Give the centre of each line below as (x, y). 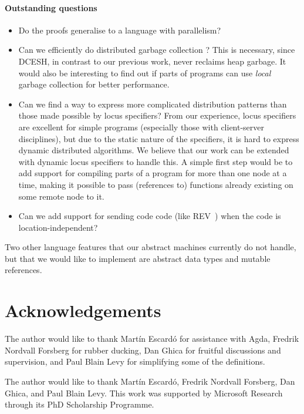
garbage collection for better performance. (94, 84)
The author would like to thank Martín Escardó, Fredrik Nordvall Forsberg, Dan (150, 381)
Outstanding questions (51, 7)
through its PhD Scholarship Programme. (80, 404)
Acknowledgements (83, 310)
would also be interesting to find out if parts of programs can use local (145, 73)
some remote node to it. (61, 196)
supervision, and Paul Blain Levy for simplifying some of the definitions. (135, 361)
